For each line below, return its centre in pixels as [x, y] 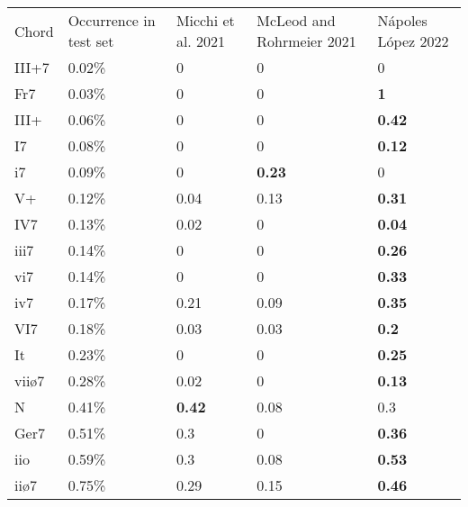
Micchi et [205, 20]
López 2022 [413, 41]
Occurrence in [112, 20]
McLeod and [296, 20]
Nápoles [402, 20]
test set [91, 41]
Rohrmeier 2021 [306, 41]
